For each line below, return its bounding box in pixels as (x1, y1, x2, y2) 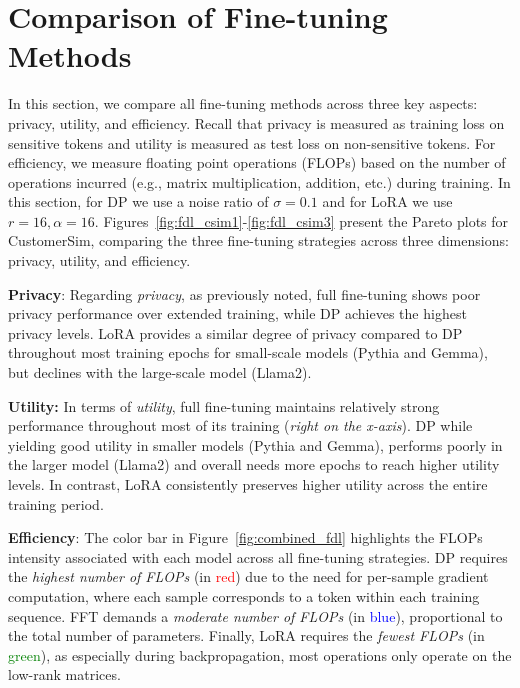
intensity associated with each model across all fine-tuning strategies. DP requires (8, 546, 508, 567)
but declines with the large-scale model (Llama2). (8, 362, 312, 383)
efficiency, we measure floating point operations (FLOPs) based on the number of (8, 152, 506, 173)
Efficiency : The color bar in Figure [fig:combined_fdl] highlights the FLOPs (8, 527, 483, 548)
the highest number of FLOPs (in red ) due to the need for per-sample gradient (8, 566, 489, 587)
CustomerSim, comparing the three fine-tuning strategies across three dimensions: (8, 230, 509, 251)
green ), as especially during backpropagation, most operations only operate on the (8, 644, 512, 665)
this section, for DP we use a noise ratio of (8, 191, 269, 212)
